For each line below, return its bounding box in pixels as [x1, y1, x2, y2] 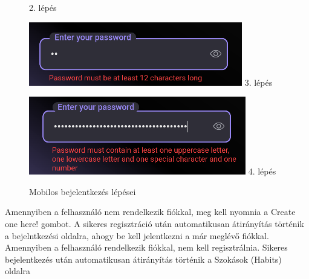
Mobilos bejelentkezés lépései [29, 185, 136, 197]
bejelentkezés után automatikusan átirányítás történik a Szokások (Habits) [5, 252, 282, 265]
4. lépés [248, 165, 276, 178]
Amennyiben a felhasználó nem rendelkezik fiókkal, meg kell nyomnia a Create [5, 205, 296, 218]
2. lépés [29, 1, 57, 13]
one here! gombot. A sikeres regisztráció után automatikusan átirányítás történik [5, 217, 304, 229]
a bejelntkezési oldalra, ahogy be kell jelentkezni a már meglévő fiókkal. [5, 229, 269, 242]
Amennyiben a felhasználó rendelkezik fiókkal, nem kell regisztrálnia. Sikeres [5, 241, 288, 254]
